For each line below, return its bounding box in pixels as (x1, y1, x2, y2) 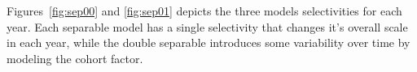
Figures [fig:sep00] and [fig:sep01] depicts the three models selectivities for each (7, 2, 402, 19)
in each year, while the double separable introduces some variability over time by (7, 34, 410, 51)
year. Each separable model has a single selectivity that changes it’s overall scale (7, 18, 408, 35)
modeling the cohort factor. (7, 49, 143, 66)
